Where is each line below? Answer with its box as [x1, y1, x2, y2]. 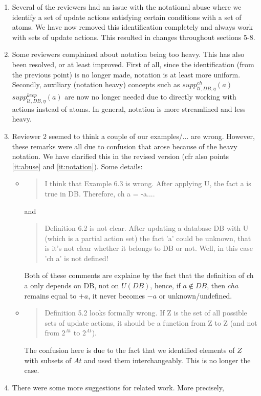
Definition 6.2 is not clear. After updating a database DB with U [45, 223, 249, 233]
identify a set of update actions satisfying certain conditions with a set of [12, 11, 242, 22]
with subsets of [24, 354, 72, 365]
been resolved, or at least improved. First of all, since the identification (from [12, 58, 254, 69]
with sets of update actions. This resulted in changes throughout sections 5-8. [12, 31, 255, 42]
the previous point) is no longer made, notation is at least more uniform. [12, 69, 241, 80]
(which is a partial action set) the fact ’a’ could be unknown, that [45, 232, 251, 243]
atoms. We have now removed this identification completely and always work [12, 22, 253, 32]
